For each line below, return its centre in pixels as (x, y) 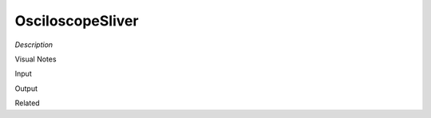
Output (26, 88)
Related (27, 103)
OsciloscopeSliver (77, 21)
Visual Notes (36, 59)
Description (34, 45)
